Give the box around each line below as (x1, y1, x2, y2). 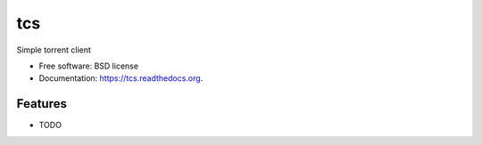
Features (16, 96, 67, 111)
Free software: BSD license (38, 60, 138, 71)
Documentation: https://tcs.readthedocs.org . (38, 73, 204, 84)
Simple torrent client (16, 44, 91, 55)
